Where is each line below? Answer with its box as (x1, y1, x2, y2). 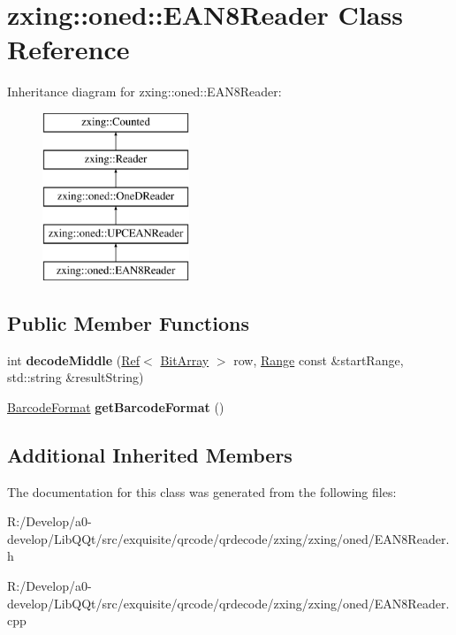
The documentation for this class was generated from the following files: (7, 482, 397, 501)
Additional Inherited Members (7, 440, 293, 468)
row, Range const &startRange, (233, 350, 404, 369)
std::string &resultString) (7, 368, 144, 386)
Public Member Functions (7, 309, 249, 336)
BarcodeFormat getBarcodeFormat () (7, 397, 224, 416)
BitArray (160, 350, 209, 369)
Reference (7, 31, 130, 67)
